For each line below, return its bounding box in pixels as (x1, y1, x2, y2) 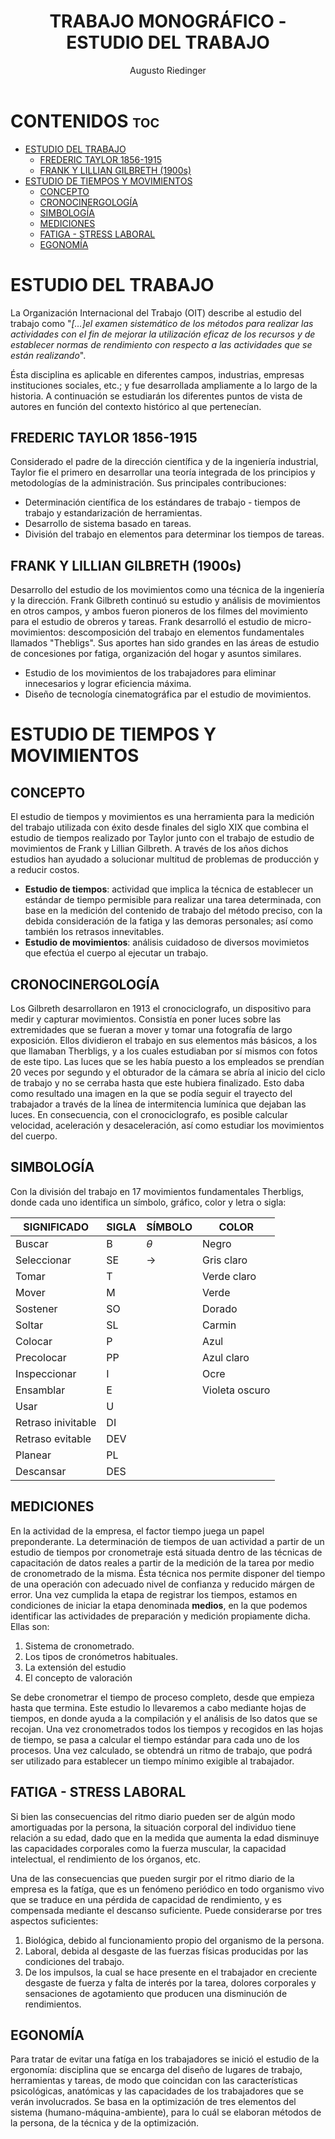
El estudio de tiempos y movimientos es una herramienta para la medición (10, 811, 315, 823)
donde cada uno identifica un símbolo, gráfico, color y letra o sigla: (10, 1196, 287, 1208)
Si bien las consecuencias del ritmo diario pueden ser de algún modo (10, 1810, 296, 1822)
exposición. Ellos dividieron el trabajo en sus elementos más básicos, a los (10, 1035, 318, 1047)
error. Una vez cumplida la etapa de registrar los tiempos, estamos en (10, 1588, 298, 1600)
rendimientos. (24, 1998, 82, 2010)
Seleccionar (15, 1253, 72, 1267)
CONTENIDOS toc (10, 110, 160, 132)
